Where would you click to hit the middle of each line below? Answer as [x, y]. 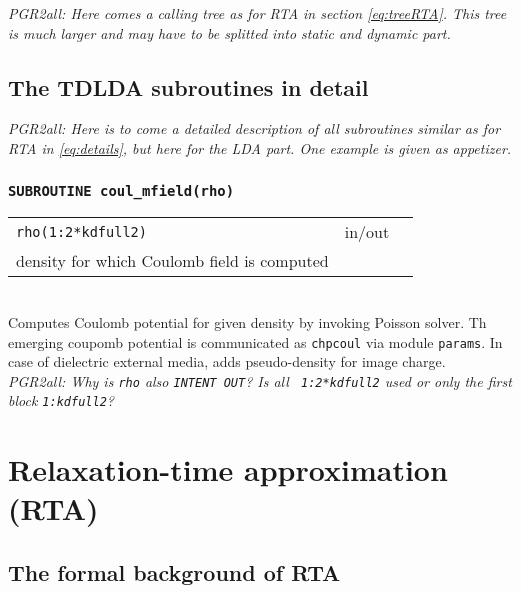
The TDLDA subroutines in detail [188, 86]
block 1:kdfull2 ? [61, 400]
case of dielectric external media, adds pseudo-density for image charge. [227, 361]
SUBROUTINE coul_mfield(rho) [121, 190]
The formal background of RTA [174, 572]
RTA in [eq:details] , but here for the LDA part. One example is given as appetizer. [260, 147]
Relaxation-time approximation [228, 469]
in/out [367, 232]
